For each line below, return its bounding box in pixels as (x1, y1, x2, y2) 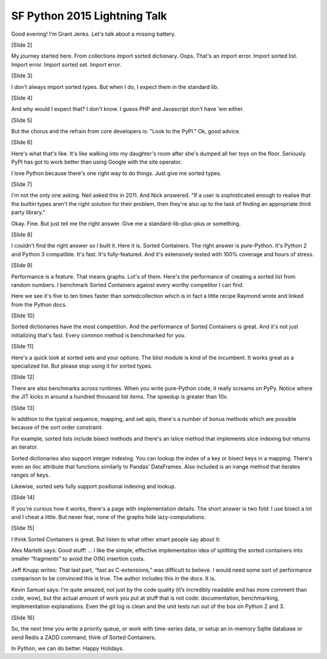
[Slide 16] (11, 614, 35, 621)
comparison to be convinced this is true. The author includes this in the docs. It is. (11, 575, 216, 582)
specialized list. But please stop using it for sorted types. (11, 362, 153, 369)
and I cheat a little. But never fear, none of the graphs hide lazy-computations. (11, 513, 206, 520)
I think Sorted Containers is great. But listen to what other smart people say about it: (11, 535, 221, 543)
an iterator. (11, 443, 39, 451)
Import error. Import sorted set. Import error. (11, 61, 122, 68)
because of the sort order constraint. (11, 424, 104, 431)
